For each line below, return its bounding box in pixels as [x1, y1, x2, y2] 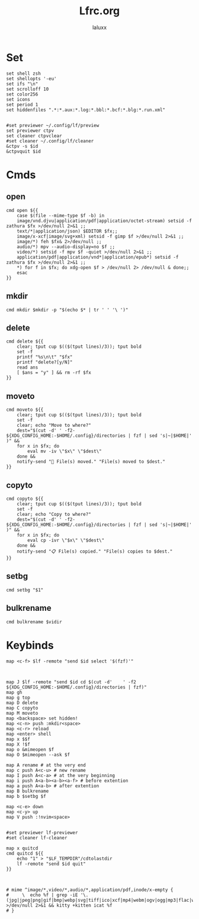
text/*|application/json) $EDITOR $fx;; [17, 228, 118, 234]
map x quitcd [6, 845, 38, 851]
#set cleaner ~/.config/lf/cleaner [6, 138, 94, 144]
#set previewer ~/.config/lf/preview [6, 122, 99, 128]
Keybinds [6, 638, 54, 652]
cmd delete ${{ [6, 338, 44, 345]
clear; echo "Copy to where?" [17, 511, 92, 517]
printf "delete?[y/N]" [17, 359, 73, 366]
